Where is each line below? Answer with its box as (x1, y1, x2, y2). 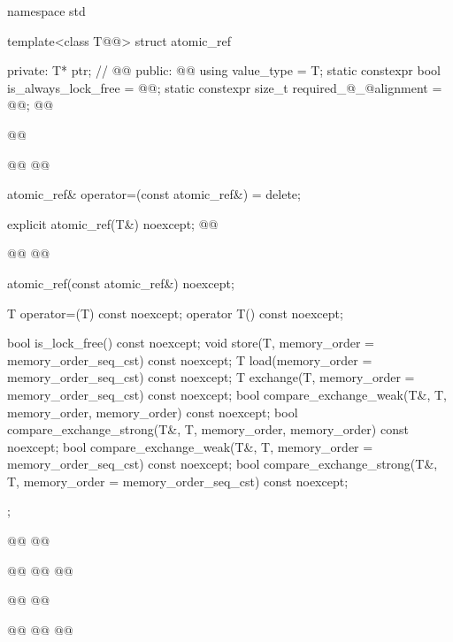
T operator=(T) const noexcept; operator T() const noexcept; (7, 303, 343, 322)
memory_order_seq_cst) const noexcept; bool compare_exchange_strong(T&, (7, 455, 438, 473)
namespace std (7, 2, 86, 19)
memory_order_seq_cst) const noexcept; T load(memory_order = (7, 350, 372, 369)
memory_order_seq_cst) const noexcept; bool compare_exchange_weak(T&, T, (7, 385, 447, 403)
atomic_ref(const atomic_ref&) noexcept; (7, 273, 234, 292)
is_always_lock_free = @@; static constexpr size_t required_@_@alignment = (7, 78, 442, 96)
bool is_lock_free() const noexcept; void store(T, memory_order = (7, 333, 374, 352)
